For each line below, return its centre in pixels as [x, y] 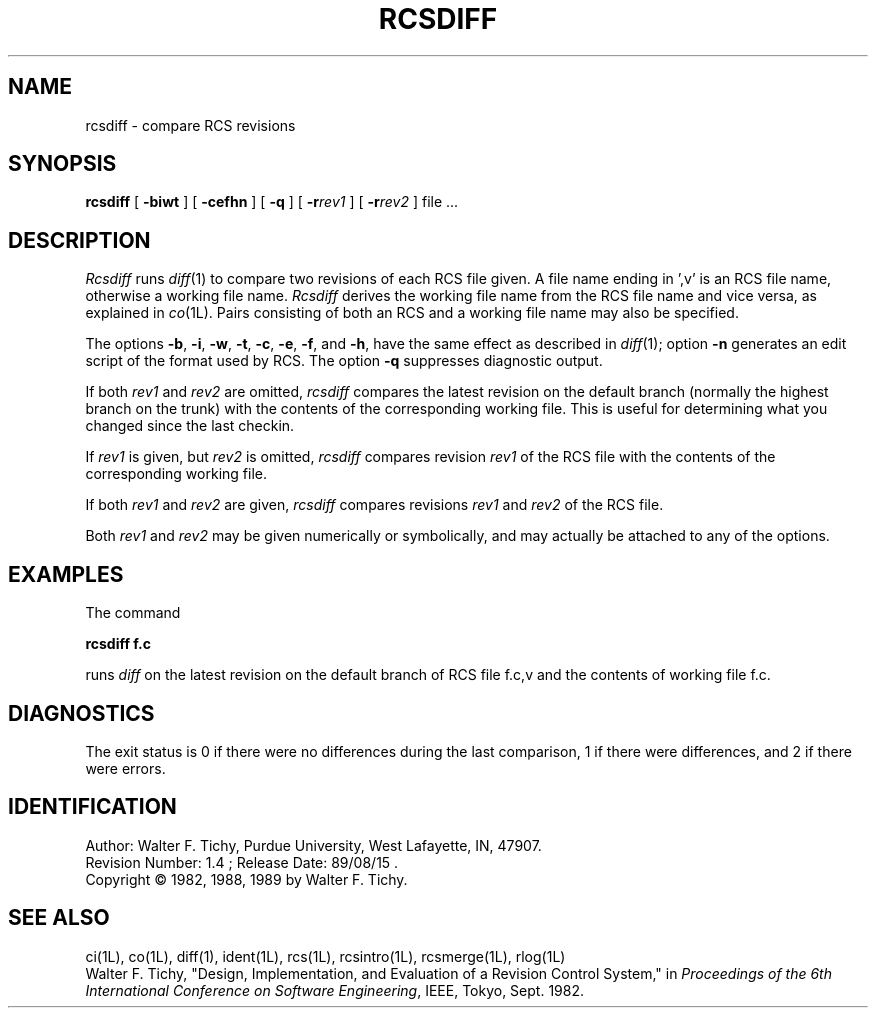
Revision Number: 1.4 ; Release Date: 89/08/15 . [242, 862]
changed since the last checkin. [190, 426]
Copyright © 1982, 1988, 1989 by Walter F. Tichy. [246, 879]
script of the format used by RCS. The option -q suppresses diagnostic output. [344, 361]
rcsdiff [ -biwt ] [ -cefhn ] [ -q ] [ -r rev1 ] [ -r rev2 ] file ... [272, 202]
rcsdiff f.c [118, 644]
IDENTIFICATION [92, 807]
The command [133, 613]
